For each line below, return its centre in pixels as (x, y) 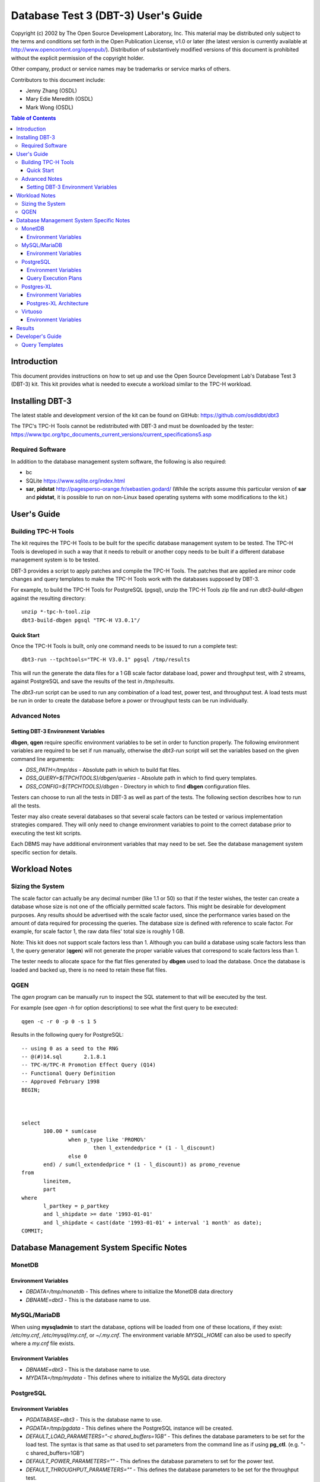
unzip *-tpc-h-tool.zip (56, 612)
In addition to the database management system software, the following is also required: (119, 461)
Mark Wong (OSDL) (49, 107)
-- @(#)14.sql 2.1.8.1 (64, 1056)
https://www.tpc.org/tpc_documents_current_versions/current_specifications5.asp (111, 434)
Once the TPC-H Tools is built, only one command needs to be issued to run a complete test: (124, 646)
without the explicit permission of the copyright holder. (78, 58)
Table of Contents (33, 118)
